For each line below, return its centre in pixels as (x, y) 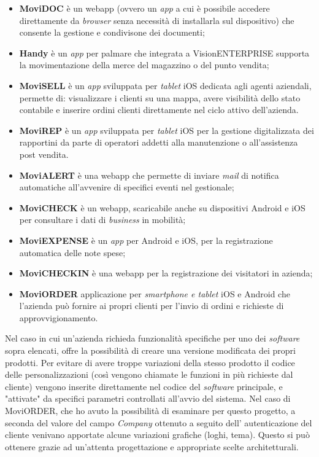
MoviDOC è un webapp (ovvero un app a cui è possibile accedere (144, 8)
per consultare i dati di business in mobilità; (102, 220)
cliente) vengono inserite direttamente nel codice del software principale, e (144, 386)
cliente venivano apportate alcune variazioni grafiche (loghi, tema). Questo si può (157, 435)
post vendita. (44, 154)
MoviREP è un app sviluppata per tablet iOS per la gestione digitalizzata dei (167, 130)
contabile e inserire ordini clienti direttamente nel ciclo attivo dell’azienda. (159, 110)
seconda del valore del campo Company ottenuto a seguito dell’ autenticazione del (159, 422)
